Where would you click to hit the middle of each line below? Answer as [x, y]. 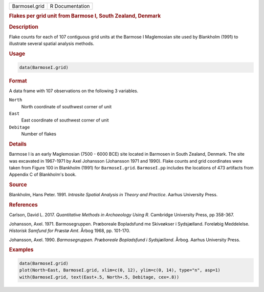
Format [18, 81]
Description [24, 27]
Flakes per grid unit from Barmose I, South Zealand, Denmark [85, 16]
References [23, 205]
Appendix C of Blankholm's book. [43, 175]
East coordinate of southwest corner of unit [65, 120]
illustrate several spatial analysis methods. [52, 43]
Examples [21, 250]
